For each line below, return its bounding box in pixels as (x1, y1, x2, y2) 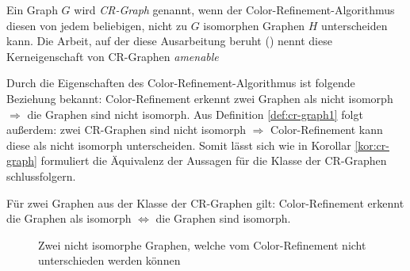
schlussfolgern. (6, 167, 76, 184)
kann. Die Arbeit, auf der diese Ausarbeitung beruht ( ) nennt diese (6, 32, 332, 49)
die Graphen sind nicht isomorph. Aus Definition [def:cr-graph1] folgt (27, 105, 363, 122)
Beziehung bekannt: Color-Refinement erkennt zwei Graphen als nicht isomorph (6, 90, 393, 106)
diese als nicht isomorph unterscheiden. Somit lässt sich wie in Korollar (6, 136, 351, 153)
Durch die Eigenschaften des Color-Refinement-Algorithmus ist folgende (6, 74, 355, 91)
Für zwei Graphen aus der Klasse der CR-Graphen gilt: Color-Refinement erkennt (6, 194, 404, 211)
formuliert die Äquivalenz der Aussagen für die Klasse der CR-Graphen (40, 152, 387, 169)
